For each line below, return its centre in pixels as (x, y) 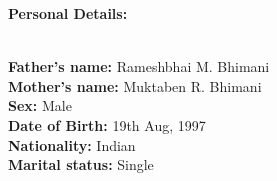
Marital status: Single (81, 164)
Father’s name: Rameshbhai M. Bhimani (139, 66)
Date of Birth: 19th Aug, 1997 (107, 124)
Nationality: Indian (72, 144)
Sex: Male (40, 105)
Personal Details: (68, 13)
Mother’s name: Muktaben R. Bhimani (135, 85)
